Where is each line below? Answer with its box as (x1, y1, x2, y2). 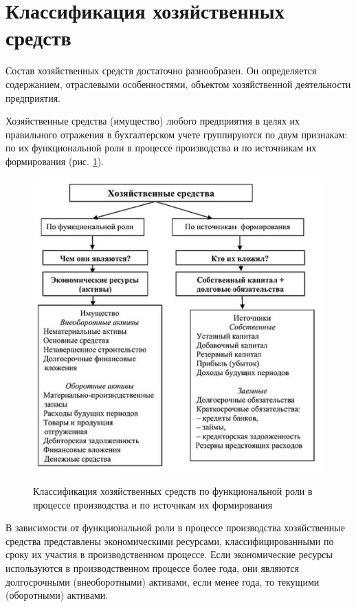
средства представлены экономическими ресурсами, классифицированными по (5, 533, 334, 548)
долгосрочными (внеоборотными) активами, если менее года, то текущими (5, 574, 320, 588)
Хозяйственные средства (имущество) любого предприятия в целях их (5, 114, 300, 128)
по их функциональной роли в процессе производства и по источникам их (5, 140, 317, 155)
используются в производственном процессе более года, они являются (5, 560, 299, 575)
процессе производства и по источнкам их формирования (33, 497, 273, 511)
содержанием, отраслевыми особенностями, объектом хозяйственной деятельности (5, 76, 351, 91)
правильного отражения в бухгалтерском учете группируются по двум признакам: (5, 127, 348, 141)
